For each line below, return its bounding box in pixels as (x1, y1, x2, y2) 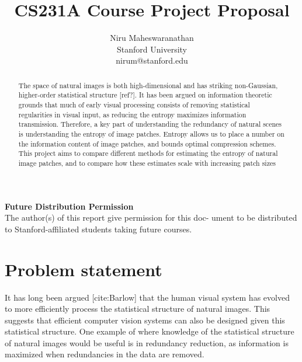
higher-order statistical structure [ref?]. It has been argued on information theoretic (18, 90, 272, 100)
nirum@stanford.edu (116, 54, 188, 67)
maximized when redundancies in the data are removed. (5, 348, 204, 360)
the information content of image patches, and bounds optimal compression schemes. (18, 138, 276, 148)
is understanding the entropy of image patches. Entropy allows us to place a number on (18, 128, 284, 138)
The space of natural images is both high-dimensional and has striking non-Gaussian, (18, 80, 278, 90)
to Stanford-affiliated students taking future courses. (5, 222, 192, 235)
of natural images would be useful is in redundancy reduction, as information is (5, 336, 289, 349)
